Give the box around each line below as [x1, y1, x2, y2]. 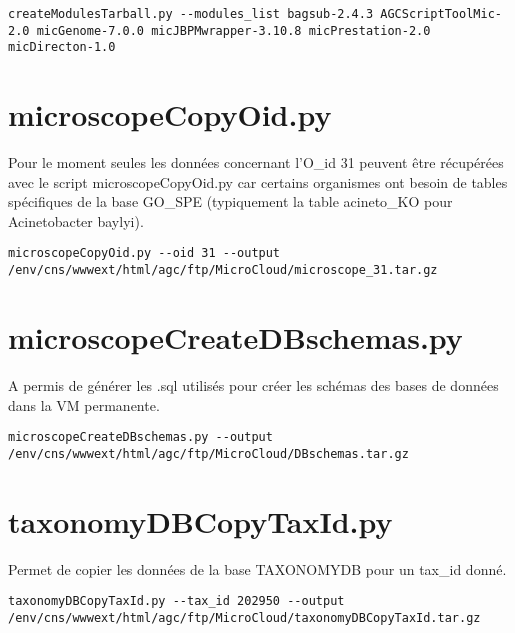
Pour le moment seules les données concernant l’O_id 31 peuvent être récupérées [8, 152, 504, 173]
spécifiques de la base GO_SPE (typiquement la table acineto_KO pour [8, 191, 453, 212]
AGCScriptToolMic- [380, 7, 502, 21]
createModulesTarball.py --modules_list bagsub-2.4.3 [8, 7, 374, 21]
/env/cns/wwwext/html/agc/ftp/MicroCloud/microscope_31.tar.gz [8, 263, 438, 278]
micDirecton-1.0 [8, 40, 116, 55]
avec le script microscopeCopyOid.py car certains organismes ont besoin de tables [8, 171, 508, 192]
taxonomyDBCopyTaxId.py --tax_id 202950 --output [8, 594, 345, 609]
